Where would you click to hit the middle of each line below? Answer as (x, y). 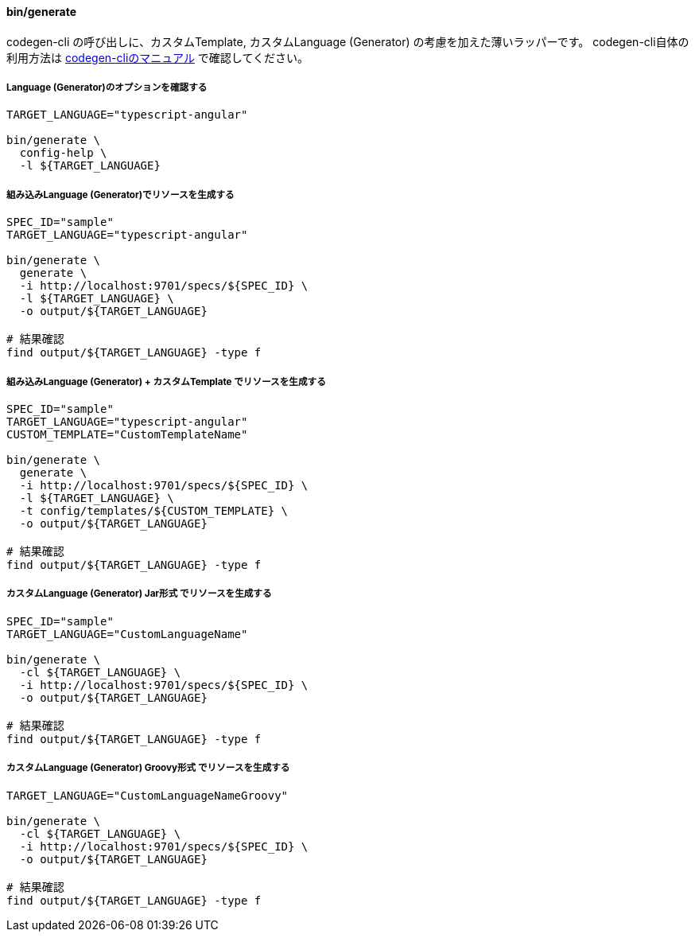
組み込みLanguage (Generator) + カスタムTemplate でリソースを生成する (166, 381)
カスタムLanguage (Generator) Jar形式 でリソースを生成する (139, 594)
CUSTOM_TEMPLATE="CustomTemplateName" (127, 434)
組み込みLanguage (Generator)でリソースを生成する (120, 195)
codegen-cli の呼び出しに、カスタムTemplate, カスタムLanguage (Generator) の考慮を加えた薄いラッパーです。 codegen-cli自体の (348, 41)
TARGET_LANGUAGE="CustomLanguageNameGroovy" (148, 795)
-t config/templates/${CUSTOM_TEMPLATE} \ (154, 510)
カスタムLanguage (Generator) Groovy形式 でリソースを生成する (148, 768)
